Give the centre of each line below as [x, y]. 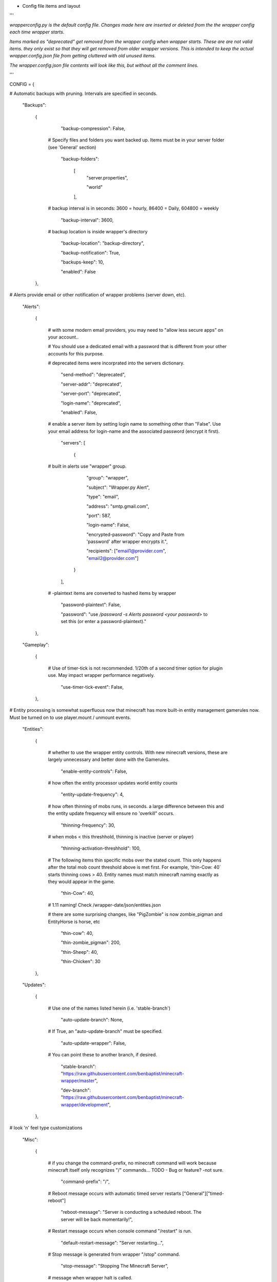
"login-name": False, [108, 525]
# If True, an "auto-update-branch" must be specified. [105, 1031]
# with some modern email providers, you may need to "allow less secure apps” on [135, 330]
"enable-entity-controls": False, [94, 771]
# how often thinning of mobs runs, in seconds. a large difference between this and [136, 806]
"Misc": [30, 1139]
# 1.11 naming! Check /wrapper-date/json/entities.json [104, 905]
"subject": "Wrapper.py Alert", [118, 487]
